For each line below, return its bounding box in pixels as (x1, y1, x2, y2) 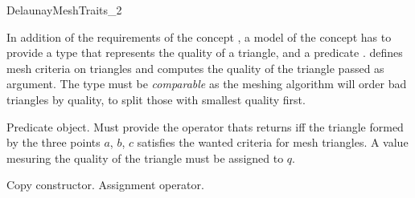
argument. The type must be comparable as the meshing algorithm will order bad (6, 75, 407, 92)
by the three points (6, 134, 101, 151)
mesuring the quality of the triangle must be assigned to (6, 149, 284, 166)
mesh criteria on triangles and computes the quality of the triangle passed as (6, 59, 384, 76)
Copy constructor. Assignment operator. (6, 176, 204, 193)
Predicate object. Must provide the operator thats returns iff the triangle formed (6, 118, 404, 135)
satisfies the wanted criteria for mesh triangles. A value (137, 134, 409, 151)
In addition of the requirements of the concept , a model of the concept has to (6, 28, 392, 45)
